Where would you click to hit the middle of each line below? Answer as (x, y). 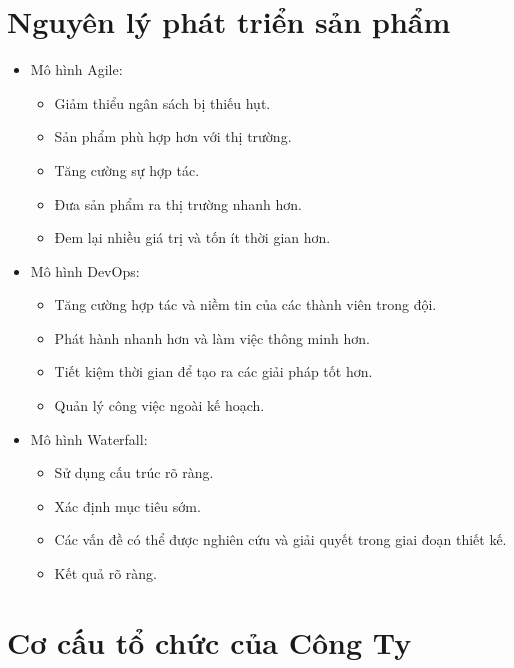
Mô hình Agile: (76, 69)
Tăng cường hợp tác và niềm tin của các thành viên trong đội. (245, 304)
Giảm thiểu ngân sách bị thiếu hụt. (162, 102)
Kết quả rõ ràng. (105, 573)
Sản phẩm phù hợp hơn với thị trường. (173, 136)
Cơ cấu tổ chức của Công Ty (209, 641)
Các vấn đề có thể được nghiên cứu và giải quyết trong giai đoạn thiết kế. (280, 539)
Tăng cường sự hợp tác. (127, 169)
